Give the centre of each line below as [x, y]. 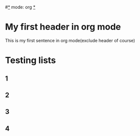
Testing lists [31, 60]
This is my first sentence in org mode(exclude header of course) [70, 40]
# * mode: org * [20, 7]
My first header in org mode [63, 27]
